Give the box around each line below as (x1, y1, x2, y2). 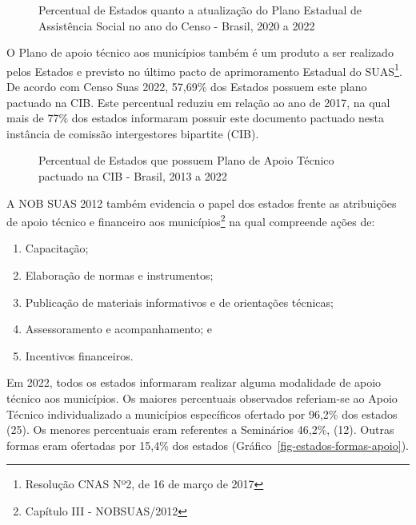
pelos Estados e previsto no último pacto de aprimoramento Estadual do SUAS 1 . (6, 60, 402, 79)
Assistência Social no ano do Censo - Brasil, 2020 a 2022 (38, 17, 315, 34)
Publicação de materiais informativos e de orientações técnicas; (25, 293, 334, 310)
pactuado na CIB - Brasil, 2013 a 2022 (38, 168, 227, 184)
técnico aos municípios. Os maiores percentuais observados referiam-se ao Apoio (6, 390, 398, 406)
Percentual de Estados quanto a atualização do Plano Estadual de (38, 2, 362, 18)
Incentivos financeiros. (25, 347, 134, 364)
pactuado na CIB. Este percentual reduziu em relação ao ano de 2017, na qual (6, 93, 390, 110)
